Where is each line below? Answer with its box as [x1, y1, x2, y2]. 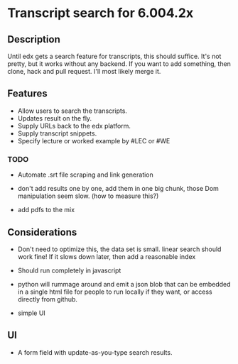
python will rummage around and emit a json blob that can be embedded [17, 280, 231, 288]
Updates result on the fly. [17, 114, 92, 122]
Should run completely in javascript [17, 266, 121, 275]
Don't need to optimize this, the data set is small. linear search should [17, 245, 222, 253]
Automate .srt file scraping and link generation [17, 170, 154, 179]
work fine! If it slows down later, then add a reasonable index [17, 252, 196, 260]
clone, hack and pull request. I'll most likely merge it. [7, 67, 161, 75]
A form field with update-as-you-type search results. [17, 348, 173, 356]
